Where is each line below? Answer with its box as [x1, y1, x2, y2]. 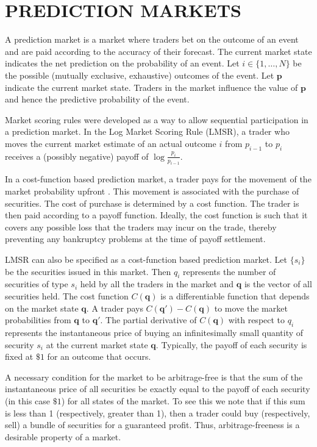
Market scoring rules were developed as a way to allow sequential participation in [5, 113, 308, 126]
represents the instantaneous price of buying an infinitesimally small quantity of [5, 326, 304, 338]
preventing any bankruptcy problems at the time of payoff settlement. [5, 232, 266, 245]
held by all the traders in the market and [80, 277, 234, 290]
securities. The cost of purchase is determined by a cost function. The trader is [5, 196, 299, 209]
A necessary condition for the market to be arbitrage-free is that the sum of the [5, 370, 303, 383]
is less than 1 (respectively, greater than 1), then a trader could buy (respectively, [5, 406, 310, 419]
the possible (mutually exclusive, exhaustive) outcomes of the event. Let [5, 68, 274, 81]
